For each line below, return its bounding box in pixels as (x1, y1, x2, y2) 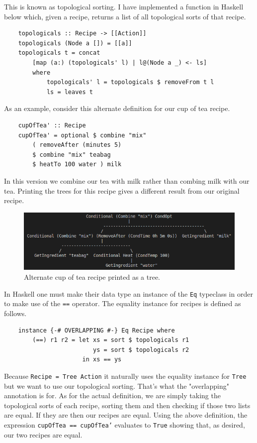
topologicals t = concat (18, 49, 100, 57)
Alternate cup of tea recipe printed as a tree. (24, 272, 160, 282)
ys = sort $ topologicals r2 (92, 346, 189, 353)
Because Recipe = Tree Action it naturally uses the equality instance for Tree (4, 370, 247, 381)
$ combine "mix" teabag (32, 151, 111, 158)
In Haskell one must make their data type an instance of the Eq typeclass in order (4, 288, 253, 299)
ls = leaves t (46, 88, 93, 96)
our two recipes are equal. (4, 429, 83, 440)
